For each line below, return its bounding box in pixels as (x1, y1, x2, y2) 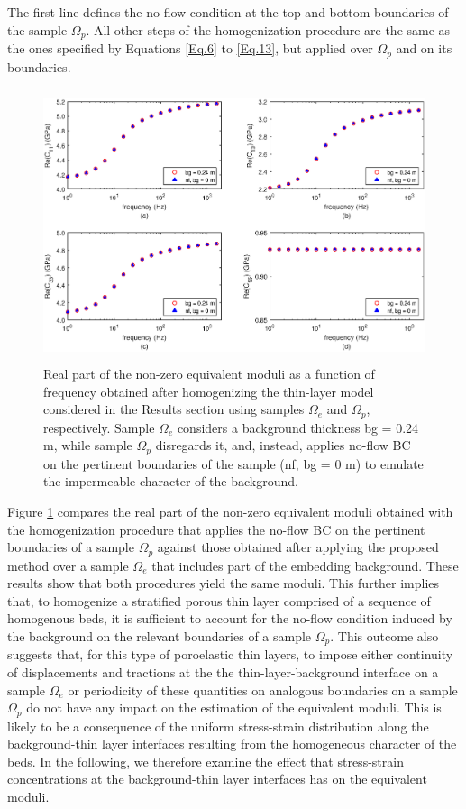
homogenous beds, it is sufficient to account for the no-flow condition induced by (7, 609, 452, 628)
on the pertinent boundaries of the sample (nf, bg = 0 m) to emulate (43, 454, 424, 473)
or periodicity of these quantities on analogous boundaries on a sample (68, 680, 458, 699)
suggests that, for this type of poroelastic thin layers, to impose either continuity (7, 645, 453, 664)
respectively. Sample (43, 418, 155, 437)
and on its (396, 39, 452, 58)
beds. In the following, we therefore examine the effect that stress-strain (7, 751, 404, 770)
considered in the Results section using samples (43, 400, 305, 418)
